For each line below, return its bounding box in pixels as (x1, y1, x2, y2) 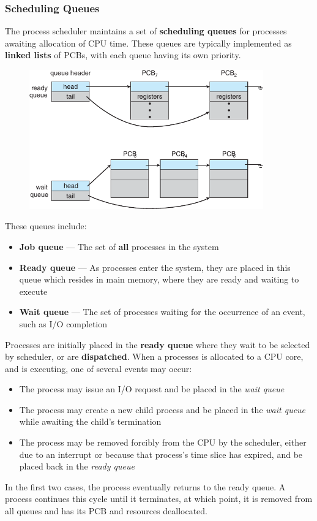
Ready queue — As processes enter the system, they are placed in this (19, 260, 291, 273)
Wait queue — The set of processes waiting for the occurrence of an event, (19, 305, 305, 318)
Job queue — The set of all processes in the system (19, 240, 219, 253)
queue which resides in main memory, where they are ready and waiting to (19, 273, 299, 286)
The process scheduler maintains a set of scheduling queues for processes (5, 25, 287, 37)
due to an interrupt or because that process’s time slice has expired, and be (19, 447, 303, 460)
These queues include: (5, 219, 87, 232)
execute (19, 284, 48, 297)
